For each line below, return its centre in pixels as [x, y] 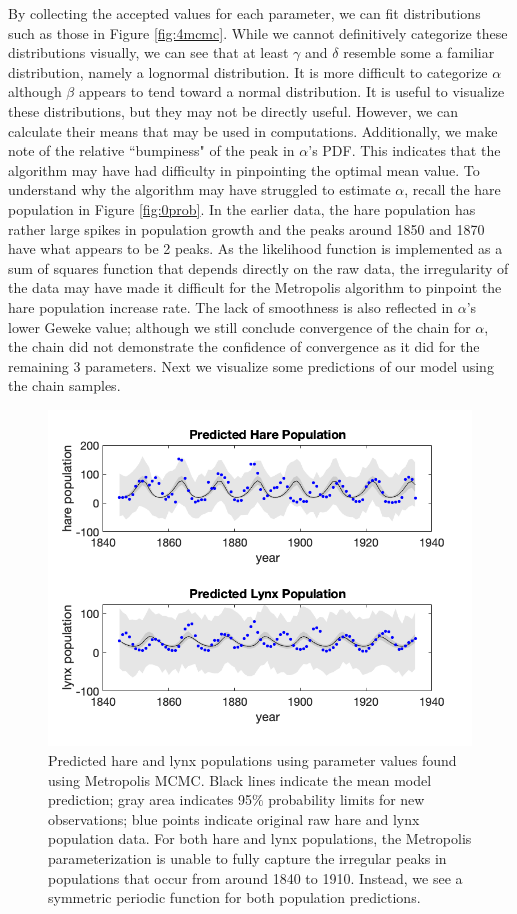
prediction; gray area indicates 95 [150, 799]
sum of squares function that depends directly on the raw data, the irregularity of [258, 267]
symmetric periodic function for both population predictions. [234, 897]
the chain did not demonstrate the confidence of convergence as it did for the [244, 346]
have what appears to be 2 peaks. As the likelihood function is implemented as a [255, 248]
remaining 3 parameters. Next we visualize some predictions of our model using [251, 365]
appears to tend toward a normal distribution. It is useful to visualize [291, 91]
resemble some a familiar [419, 52]
